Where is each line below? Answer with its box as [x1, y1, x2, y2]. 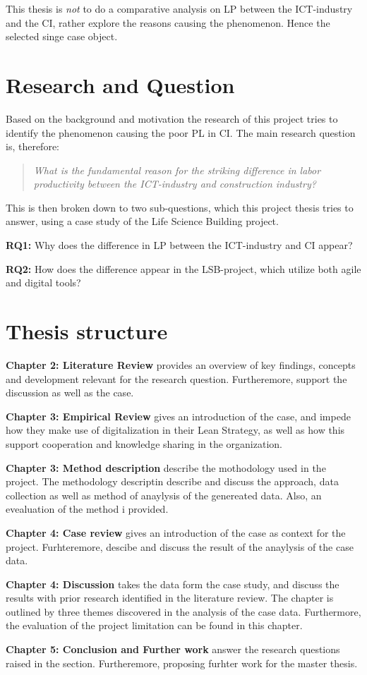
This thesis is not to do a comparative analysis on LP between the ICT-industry [6, 1, 353, 16]
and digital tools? [6, 275, 81, 290]
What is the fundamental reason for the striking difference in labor [33, 162, 321, 177]
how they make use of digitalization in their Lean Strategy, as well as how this [6, 422, 345, 437]
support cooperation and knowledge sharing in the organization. [6, 436, 282, 451]
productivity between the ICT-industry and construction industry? [33, 176, 316, 191]
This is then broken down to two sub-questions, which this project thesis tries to [6, 200, 354, 214]
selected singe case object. [6, 29, 118, 44]
